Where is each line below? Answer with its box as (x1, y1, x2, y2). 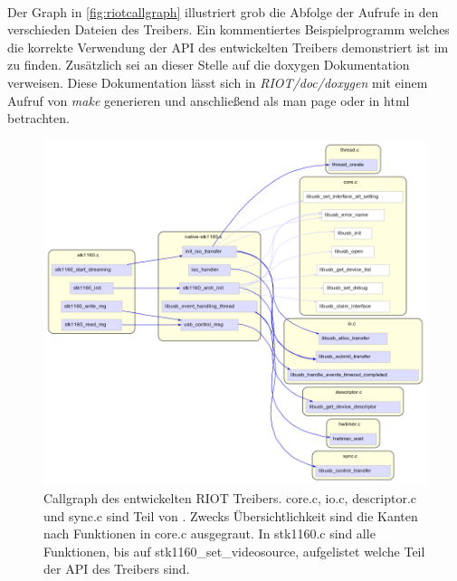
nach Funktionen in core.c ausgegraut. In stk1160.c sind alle (43, 524, 376, 543)
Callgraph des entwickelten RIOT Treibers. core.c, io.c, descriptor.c (43, 489, 417, 508)
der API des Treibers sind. (43, 559, 190, 578)
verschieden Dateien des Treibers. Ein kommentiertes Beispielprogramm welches (7, 20, 450, 39)
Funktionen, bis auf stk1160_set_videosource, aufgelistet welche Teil (43, 541, 425, 560)
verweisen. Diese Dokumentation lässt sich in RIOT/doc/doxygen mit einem (7, 72, 428, 91)
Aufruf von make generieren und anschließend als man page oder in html (7, 90, 410, 110)
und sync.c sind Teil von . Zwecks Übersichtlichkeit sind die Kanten (43, 506, 418, 525)
